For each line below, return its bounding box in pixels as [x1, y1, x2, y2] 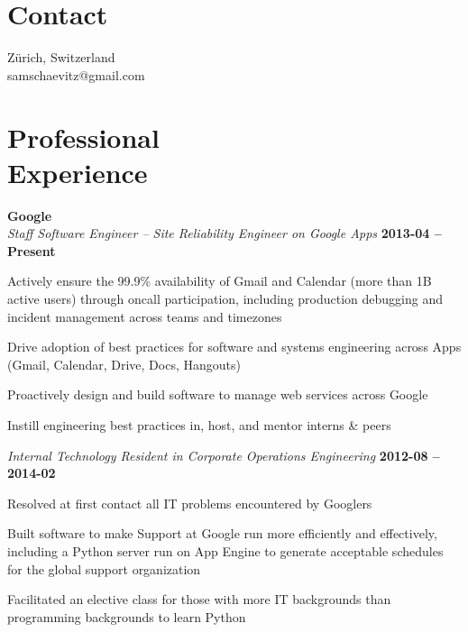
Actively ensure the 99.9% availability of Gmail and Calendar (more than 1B [7, 271, 432, 290]
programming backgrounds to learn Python [7, 607, 246, 626]
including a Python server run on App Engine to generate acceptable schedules [7, 541, 444, 560]
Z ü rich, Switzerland [7, 48, 115, 67]
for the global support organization [7, 559, 201, 578]
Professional [7, 118, 160, 155]
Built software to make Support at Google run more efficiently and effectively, [7, 524, 437, 543]
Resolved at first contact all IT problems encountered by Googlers [7, 493, 372, 512]
